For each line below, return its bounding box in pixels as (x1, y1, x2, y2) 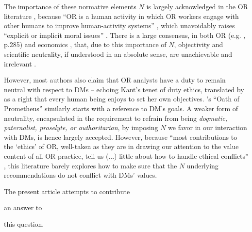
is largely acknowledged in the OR (146, 1, 248, 11)
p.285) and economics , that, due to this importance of (4, 39, 167, 50)
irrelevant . (4, 58, 36, 68)
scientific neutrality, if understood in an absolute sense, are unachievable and (4, 49, 232, 59)
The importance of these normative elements (4, 1, 136, 11)
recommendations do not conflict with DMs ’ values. (4, 170, 157, 180)
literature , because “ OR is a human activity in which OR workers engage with (4, 11, 239, 21)
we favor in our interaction (168, 122, 247, 133)
